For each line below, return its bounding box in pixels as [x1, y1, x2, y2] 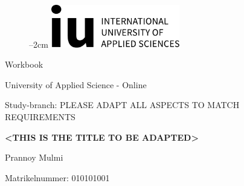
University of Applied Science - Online [5, 78, 147, 91]
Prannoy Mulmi [5, 151, 63, 164]
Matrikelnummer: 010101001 [5, 171, 110, 184]
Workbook [5, 58, 43, 71]
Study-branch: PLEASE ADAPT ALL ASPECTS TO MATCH [5, 98, 240, 111]
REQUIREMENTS [5, 111, 75, 123]
